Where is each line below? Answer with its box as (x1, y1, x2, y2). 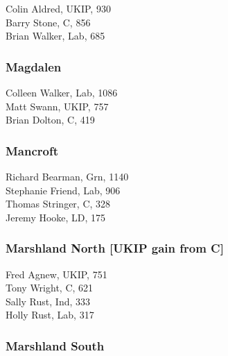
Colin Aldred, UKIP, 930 (6, 1, 111, 15)
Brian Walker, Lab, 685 (6, 28, 105, 43)
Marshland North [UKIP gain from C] (6, 239, 224, 257)
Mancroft (6, 142, 59, 159)
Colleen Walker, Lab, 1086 (6, 85, 118, 99)
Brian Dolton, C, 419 (6, 112, 95, 127)
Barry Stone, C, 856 (6, 15, 91, 29)
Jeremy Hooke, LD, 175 (6, 210, 106, 224)
